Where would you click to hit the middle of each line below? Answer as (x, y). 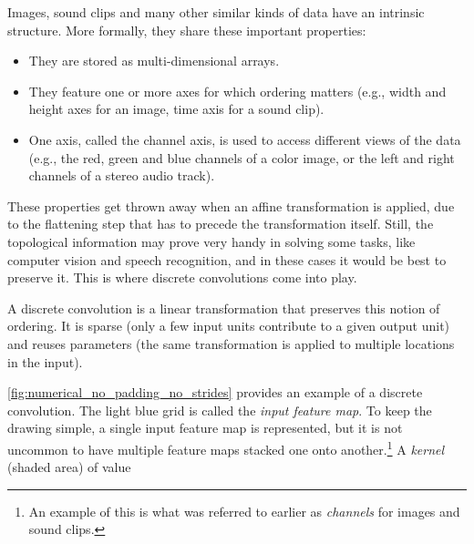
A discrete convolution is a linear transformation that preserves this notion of (224, 308)
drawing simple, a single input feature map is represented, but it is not (205, 428)
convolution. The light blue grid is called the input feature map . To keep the (220, 410)
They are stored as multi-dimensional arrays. (154, 61)
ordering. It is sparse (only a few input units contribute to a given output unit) (229, 326)
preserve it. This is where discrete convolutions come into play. (182, 277)
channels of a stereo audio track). (122, 175)
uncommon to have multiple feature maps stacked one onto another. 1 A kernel (226, 447)
